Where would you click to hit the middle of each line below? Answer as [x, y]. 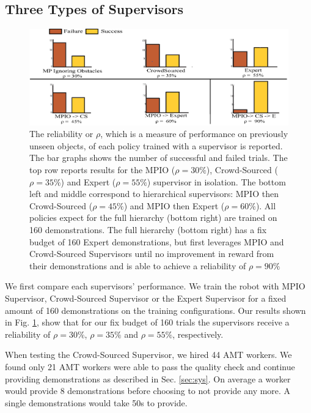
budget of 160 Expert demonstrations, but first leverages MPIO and [157, 241]
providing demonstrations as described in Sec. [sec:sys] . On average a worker [148, 378]
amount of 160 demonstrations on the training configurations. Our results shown [155, 310]
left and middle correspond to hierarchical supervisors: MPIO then [154, 194]
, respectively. [198, 334]
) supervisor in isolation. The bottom [216, 181]
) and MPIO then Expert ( [174, 205]
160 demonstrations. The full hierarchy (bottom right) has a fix [148, 230]
